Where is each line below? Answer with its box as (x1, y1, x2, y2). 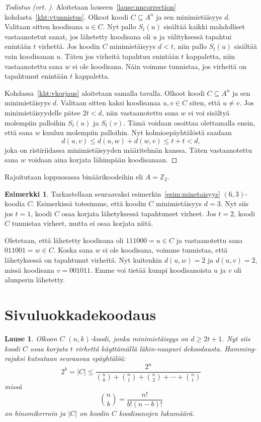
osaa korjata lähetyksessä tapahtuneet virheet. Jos (61, 208, 216, 218)
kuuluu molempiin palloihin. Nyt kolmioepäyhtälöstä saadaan (42, 127, 232, 138)
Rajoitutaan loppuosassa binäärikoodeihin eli (5, 171, 143, 182)
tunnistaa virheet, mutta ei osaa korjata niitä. (12, 218, 153, 228)
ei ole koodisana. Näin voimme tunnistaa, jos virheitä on (72, 61, 247, 71)
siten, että (189, 97, 221, 108)
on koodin (79, 407, 109, 418)
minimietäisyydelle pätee (5, 107, 80, 117)
